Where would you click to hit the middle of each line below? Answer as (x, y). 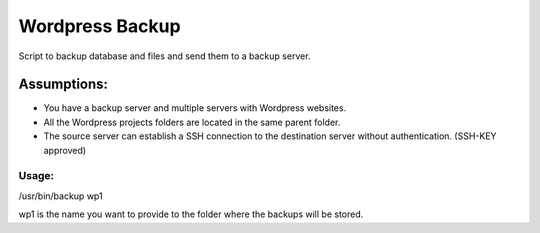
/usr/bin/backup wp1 (61, 196)
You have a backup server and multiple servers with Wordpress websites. (195, 108)
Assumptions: (63, 84)
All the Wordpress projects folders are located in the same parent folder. (192, 122)
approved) (65, 150)
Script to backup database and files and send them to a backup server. (164, 56)
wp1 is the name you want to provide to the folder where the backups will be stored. (191, 214)
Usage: (36, 176)
